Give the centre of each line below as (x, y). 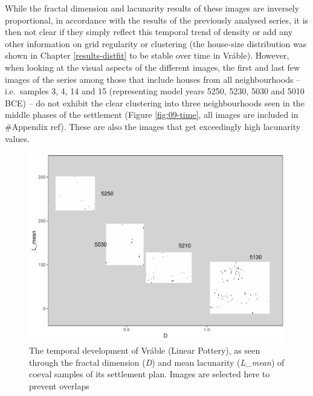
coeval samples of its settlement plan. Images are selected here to (150, 374)
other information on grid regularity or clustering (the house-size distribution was (156, 43)
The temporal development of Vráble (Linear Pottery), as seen (145, 350)
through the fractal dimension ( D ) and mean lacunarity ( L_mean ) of (157, 362)
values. (17, 138)
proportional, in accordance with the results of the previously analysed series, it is (157, 20)
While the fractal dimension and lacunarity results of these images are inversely (152, 8)
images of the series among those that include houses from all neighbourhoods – (153, 79)
